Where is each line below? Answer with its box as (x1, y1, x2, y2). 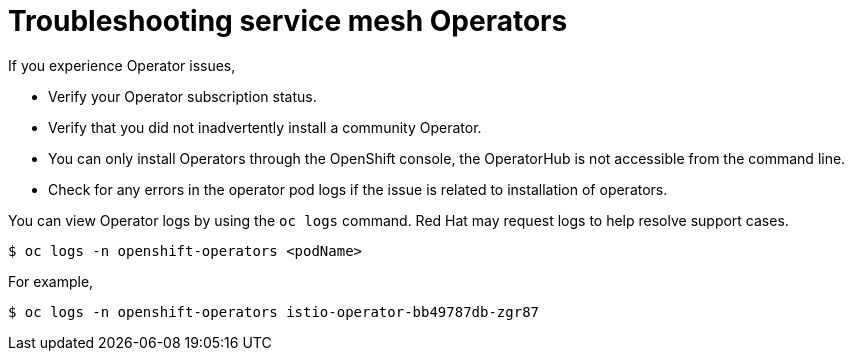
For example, (8, 272, 94, 290)
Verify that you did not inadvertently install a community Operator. (48, 118, 482, 136)
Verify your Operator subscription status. (48, 87, 317, 105)
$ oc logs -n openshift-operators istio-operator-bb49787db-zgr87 (8, 303, 540, 320)
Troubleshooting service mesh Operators (8, 4, 568, 38)
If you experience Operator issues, (8, 56, 236, 74)
